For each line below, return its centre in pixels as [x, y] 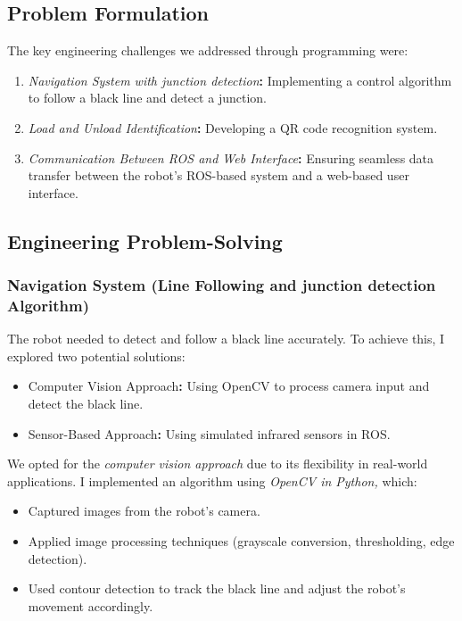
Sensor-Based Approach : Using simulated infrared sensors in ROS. [209, 433]
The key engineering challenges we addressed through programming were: [208, 50]
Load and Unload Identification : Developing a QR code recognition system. [233, 127]
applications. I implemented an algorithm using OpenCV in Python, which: [212, 480]
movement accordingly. [91, 605]
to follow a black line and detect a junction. [147, 98]
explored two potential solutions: [96, 356]
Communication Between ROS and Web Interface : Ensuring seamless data [231, 157]
